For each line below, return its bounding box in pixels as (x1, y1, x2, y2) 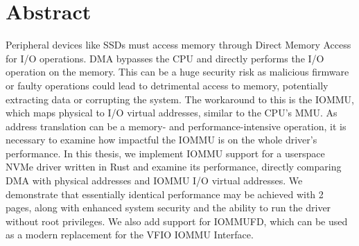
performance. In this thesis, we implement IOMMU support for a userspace (6, 146, 325, 160)
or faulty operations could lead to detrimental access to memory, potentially (6, 78, 329, 92)
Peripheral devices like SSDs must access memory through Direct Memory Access (6, 37, 351, 52)
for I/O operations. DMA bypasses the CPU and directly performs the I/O (6, 51, 324, 65)
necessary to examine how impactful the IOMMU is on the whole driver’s (6, 132, 317, 147)
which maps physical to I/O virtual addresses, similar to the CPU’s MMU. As (6, 105, 338, 120)
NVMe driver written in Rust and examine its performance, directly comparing (6, 159, 342, 174)
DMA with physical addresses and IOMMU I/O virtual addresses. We (6, 173, 303, 188)
